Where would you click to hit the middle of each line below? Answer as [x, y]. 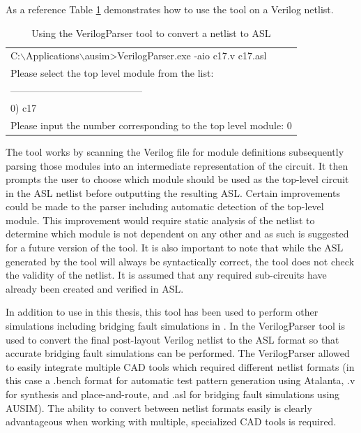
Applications [52, 56]
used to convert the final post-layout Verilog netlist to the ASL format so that [172, 339]
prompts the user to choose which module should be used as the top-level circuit [177, 179]
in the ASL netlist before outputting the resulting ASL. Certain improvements [173, 192]
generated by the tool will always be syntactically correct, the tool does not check [180, 261]
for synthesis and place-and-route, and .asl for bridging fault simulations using [173, 394]
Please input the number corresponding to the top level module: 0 [151, 125]
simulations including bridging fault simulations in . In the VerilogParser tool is [176, 326]
